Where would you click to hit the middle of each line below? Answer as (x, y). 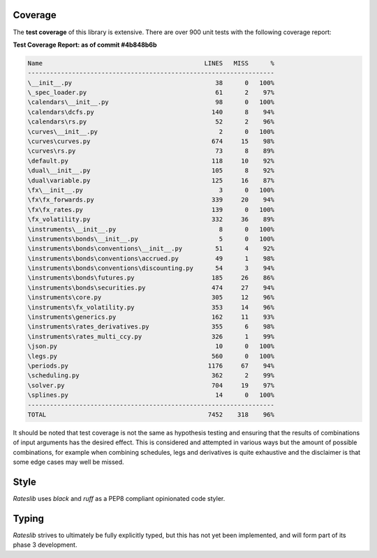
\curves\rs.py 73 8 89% (151, 151)
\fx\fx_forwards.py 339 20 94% (151, 200)
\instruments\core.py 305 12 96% (151, 297)
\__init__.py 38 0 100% (151, 83)
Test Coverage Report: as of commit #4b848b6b (85, 45)
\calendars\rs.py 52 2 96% (151, 122)
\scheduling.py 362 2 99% (151, 376)
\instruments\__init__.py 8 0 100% (151, 229)
